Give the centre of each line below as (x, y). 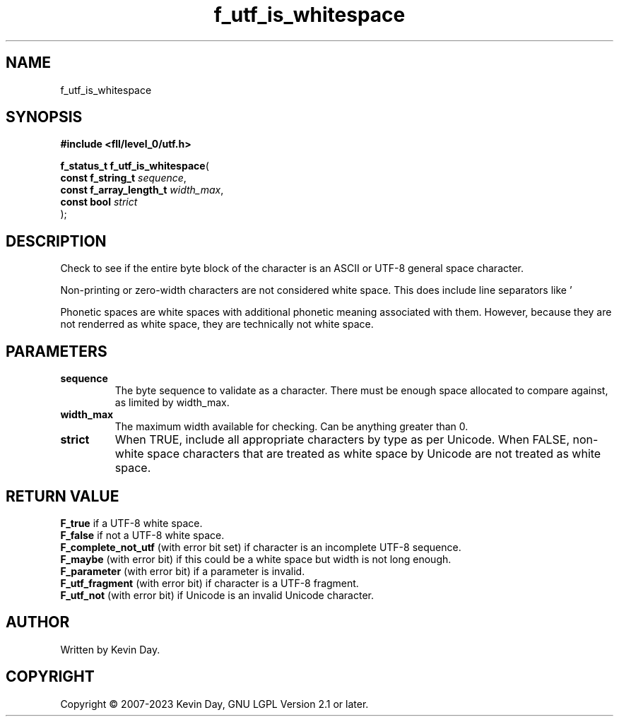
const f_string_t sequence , (123, 178)
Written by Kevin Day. (110, 649)
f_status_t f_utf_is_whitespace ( (135, 166)
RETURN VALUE (63, 496)
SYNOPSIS (44, 117)
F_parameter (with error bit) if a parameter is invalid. (183, 571)
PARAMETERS (57, 351)
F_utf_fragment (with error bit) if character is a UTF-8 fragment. (210, 583)
